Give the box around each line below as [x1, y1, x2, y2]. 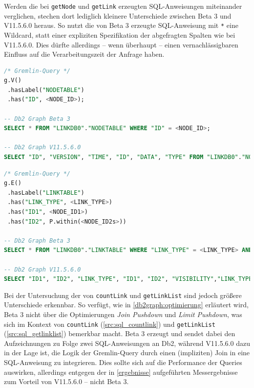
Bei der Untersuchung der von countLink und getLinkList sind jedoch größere [4, 290, 242, 300]
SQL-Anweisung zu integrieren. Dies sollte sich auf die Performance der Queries [4, 357, 242, 367]
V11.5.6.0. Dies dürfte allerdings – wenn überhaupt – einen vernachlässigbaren [4, 39, 238, 49]
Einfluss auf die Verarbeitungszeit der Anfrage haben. [4, 49, 165, 59]
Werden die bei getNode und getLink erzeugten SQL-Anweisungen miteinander [4, 1, 242, 11]
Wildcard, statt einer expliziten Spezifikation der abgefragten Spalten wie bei [4, 29, 235, 40]
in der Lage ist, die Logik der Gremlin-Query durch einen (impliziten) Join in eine [4, 347, 250, 358]
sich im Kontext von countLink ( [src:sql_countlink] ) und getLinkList [4, 319, 215, 329]
